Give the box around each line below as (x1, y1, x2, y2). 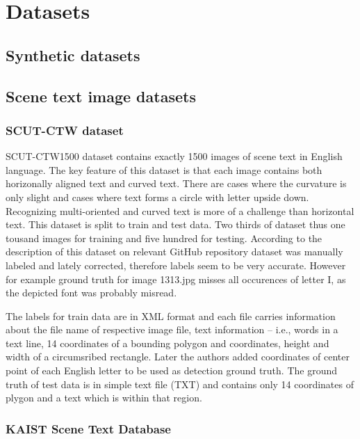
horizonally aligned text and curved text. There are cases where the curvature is (6, 176, 347, 191)
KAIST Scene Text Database (6, 420, 171, 437)
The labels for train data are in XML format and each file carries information (6, 308, 336, 323)
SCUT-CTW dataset (6, 121, 124, 138)
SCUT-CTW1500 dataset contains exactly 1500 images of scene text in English (6, 149, 343, 163)
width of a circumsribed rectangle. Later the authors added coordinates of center (6, 349, 350, 364)
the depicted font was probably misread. (6, 285, 177, 300)
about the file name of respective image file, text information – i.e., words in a (6, 322, 338, 337)
